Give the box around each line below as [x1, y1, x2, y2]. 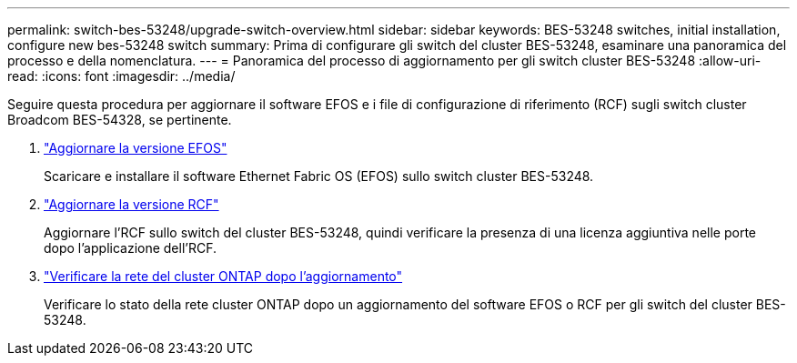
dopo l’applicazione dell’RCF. [44, 240, 217, 256]
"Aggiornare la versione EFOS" [44, 140, 227, 156]
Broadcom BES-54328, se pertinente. [7, 112, 232, 127]
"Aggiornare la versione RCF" [44, 197, 219, 212]
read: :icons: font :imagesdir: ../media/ [7, 68, 236, 84]
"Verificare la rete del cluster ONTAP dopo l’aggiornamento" [44, 268, 403, 284]
